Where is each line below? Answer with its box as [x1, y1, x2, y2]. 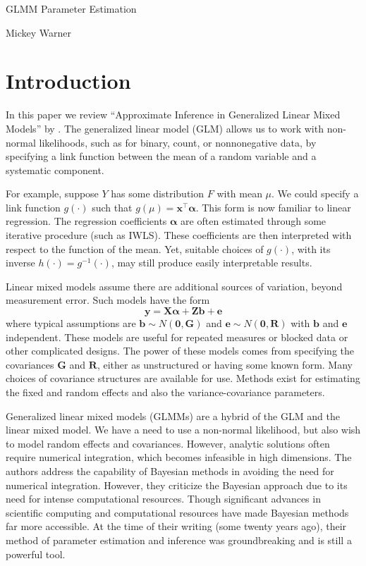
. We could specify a [272, 186, 359, 201]
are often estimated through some [181, 214, 327, 228]
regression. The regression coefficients [6, 214, 167, 228]
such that [92, 199, 133, 214]
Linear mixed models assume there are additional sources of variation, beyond [6, 278, 343, 293]
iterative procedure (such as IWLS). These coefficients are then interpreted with [6, 228, 352, 242]
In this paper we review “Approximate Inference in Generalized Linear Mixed [6, 107, 341, 122]
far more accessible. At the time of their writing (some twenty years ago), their [6, 519, 347, 534]
